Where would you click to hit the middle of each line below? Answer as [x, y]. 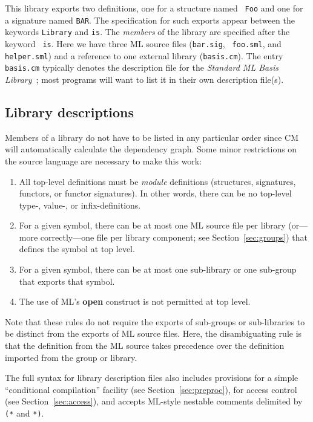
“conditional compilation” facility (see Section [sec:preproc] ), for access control [151, 389]
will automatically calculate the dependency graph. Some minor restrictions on [151, 149]
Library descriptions [70, 112]
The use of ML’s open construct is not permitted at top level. [135, 301]
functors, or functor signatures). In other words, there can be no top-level [155, 193]
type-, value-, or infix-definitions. [80, 205]
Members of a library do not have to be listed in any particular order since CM [152, 137]
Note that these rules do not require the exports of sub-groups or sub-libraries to [155, 321]
